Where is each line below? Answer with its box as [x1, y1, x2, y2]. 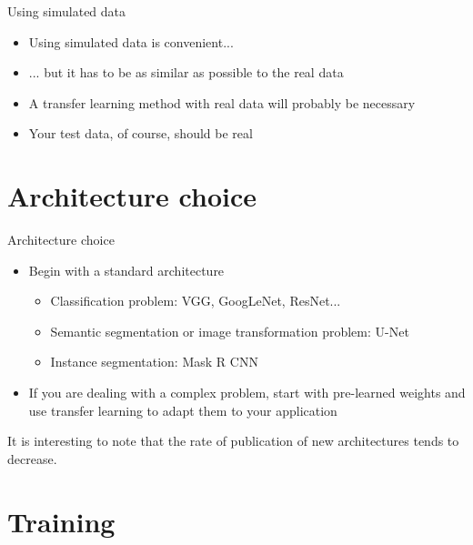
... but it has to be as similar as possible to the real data [28, 63, 344, 82]
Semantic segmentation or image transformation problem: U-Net [50, 321, 409, 340]
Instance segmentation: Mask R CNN [50, 352, 258, 371]
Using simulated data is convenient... [28, 32, 234, 51]
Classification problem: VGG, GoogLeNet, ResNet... [50, 291, 341, 310]
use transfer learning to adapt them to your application [28, 400, 337, 419]
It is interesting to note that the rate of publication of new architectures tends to [7, 431, 459, 450]
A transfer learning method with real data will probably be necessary [28, 93, 416, 112]
